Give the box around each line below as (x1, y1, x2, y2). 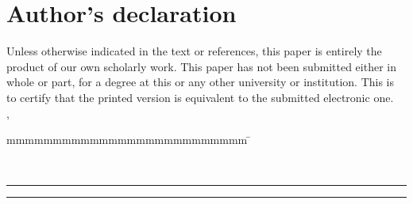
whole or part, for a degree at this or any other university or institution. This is (6, 74, 394, 90)
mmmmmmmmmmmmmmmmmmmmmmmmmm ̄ (6, 131, 251, 148)
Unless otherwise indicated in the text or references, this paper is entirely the (6, 43, 382, 59)
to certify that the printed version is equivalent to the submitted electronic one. (6, 89, 394, 105)
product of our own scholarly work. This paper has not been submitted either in (6, 58, 396, 74)
